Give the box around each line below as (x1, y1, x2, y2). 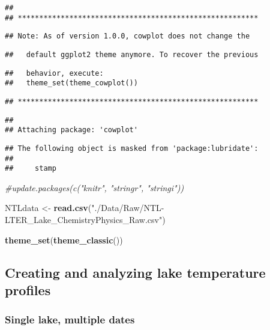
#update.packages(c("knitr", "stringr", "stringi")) (5, 181, 184, 194)
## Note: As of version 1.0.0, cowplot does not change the (5, 32, 250, 41)
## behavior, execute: (5, 69, 104, 78)
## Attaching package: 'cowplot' (5, 126, 138, 135)
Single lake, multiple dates (5, 312, 135, 327)
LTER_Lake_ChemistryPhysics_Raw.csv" (5, 213, 163, 226)
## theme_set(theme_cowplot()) (5, 79, 138, 88)
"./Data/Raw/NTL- (91, 201, 164, 214)
